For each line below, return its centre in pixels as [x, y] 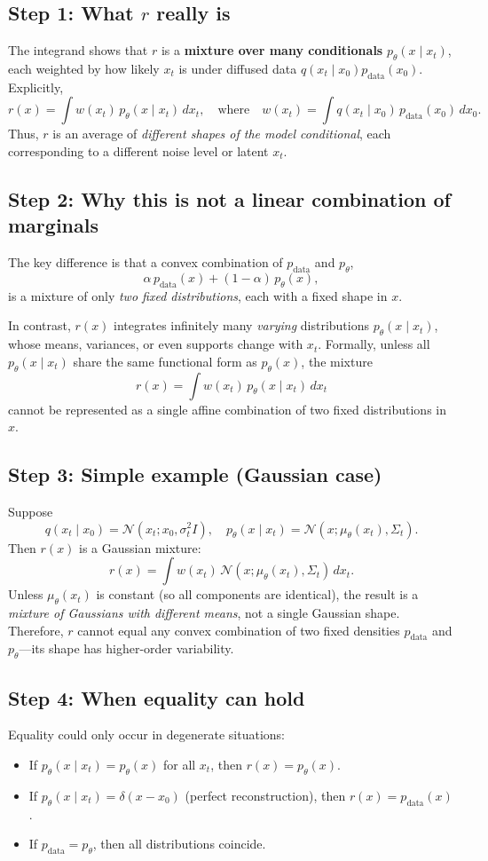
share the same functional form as [165, 361]
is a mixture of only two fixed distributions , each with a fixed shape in [198, 295]
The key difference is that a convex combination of [146, 262]
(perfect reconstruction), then [265, 795]
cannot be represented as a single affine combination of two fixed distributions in [228, 409]
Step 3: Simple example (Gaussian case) [195, 474]
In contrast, [39, 325]
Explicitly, [36, 87]
